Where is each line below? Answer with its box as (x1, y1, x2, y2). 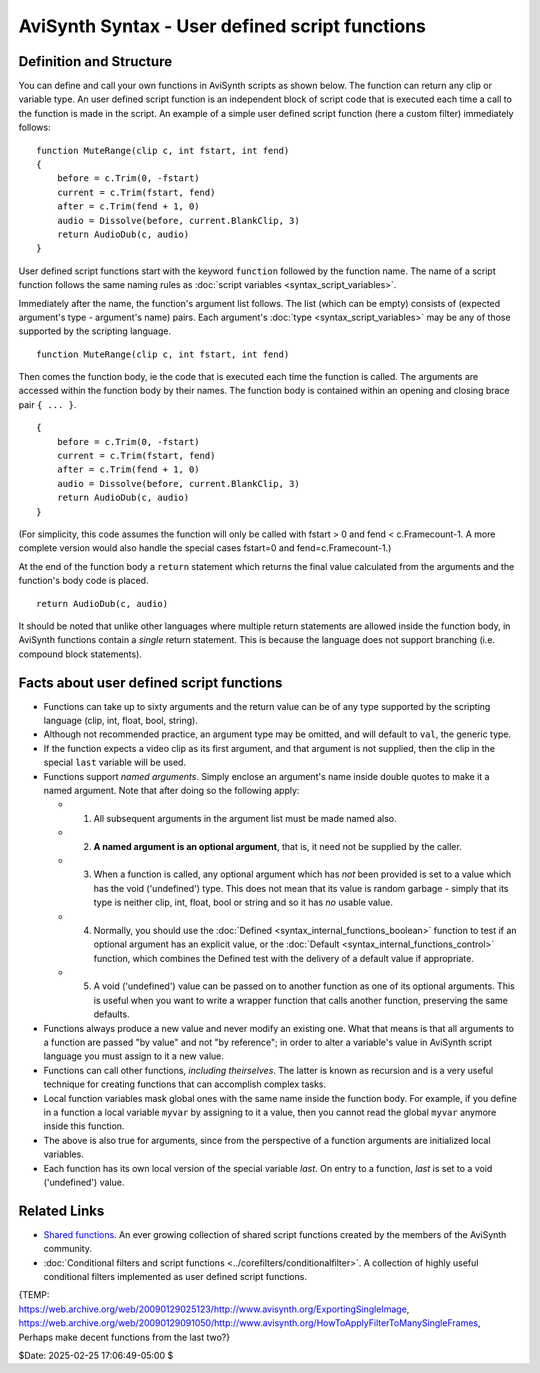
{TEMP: (18, 1289, 50, 1301)
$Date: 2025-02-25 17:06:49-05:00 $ (18, 1349, 174, 1361)
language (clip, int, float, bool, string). (43, 715, 199, 727)
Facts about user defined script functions (18, 674, 283, 691)
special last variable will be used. (43, 756, 187, 769)
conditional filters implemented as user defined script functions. (43, 1271, 307, 1282)
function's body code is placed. (18, 575, 149, 587)
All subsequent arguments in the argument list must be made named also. (93, 812, 397, 824)
